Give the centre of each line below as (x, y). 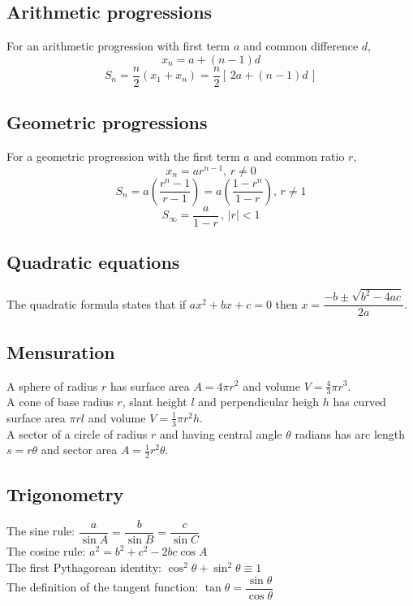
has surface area (150, 385)
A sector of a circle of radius (77, 433)
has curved (359, 402)
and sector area (79, 450)
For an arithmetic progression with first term (118, 46)
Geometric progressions (107, 122)
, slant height (155, 402)
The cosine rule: (46, 551)
